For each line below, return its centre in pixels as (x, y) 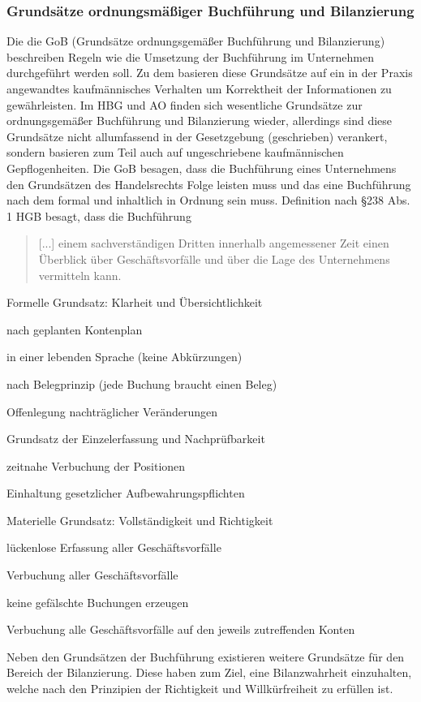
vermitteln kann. (80, 275)
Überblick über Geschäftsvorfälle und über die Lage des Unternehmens (214, 258)
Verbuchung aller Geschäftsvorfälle (92, 575)
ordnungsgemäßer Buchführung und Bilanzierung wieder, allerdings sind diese (200, 121)
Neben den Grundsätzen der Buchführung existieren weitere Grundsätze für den (206, 656)
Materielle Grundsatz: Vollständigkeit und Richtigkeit (140, 520)
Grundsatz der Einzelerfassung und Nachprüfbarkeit (136, 439)
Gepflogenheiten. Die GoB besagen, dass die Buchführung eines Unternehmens (202, 168)
